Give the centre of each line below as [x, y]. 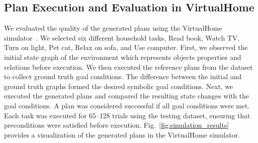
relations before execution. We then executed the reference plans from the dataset [129, 67]
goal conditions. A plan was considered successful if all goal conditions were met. [127, 105]
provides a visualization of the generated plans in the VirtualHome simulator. [122, 134]
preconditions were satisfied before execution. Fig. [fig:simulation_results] [117, 125]
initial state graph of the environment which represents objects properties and [123, 57]
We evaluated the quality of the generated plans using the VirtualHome [113, 28]
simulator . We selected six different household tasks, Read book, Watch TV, [122, 37]
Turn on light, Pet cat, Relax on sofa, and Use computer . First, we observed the [126, 47]
